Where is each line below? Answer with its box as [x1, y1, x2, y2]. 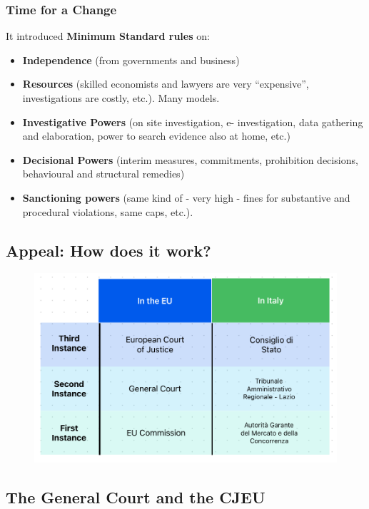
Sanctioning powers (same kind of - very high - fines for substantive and [22, 190, 350, 205]
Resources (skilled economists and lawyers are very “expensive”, [22, 76, 309, 91]
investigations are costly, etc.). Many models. [22, 91, 220, 105]
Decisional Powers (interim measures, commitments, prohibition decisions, [22, 152, 358, 167]
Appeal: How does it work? [6, 239, 211, 261]
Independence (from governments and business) [22, 52, 240, 67]
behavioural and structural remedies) [22, 166, 185, 181]
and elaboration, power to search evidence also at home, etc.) [22, 128, 290, 143]
